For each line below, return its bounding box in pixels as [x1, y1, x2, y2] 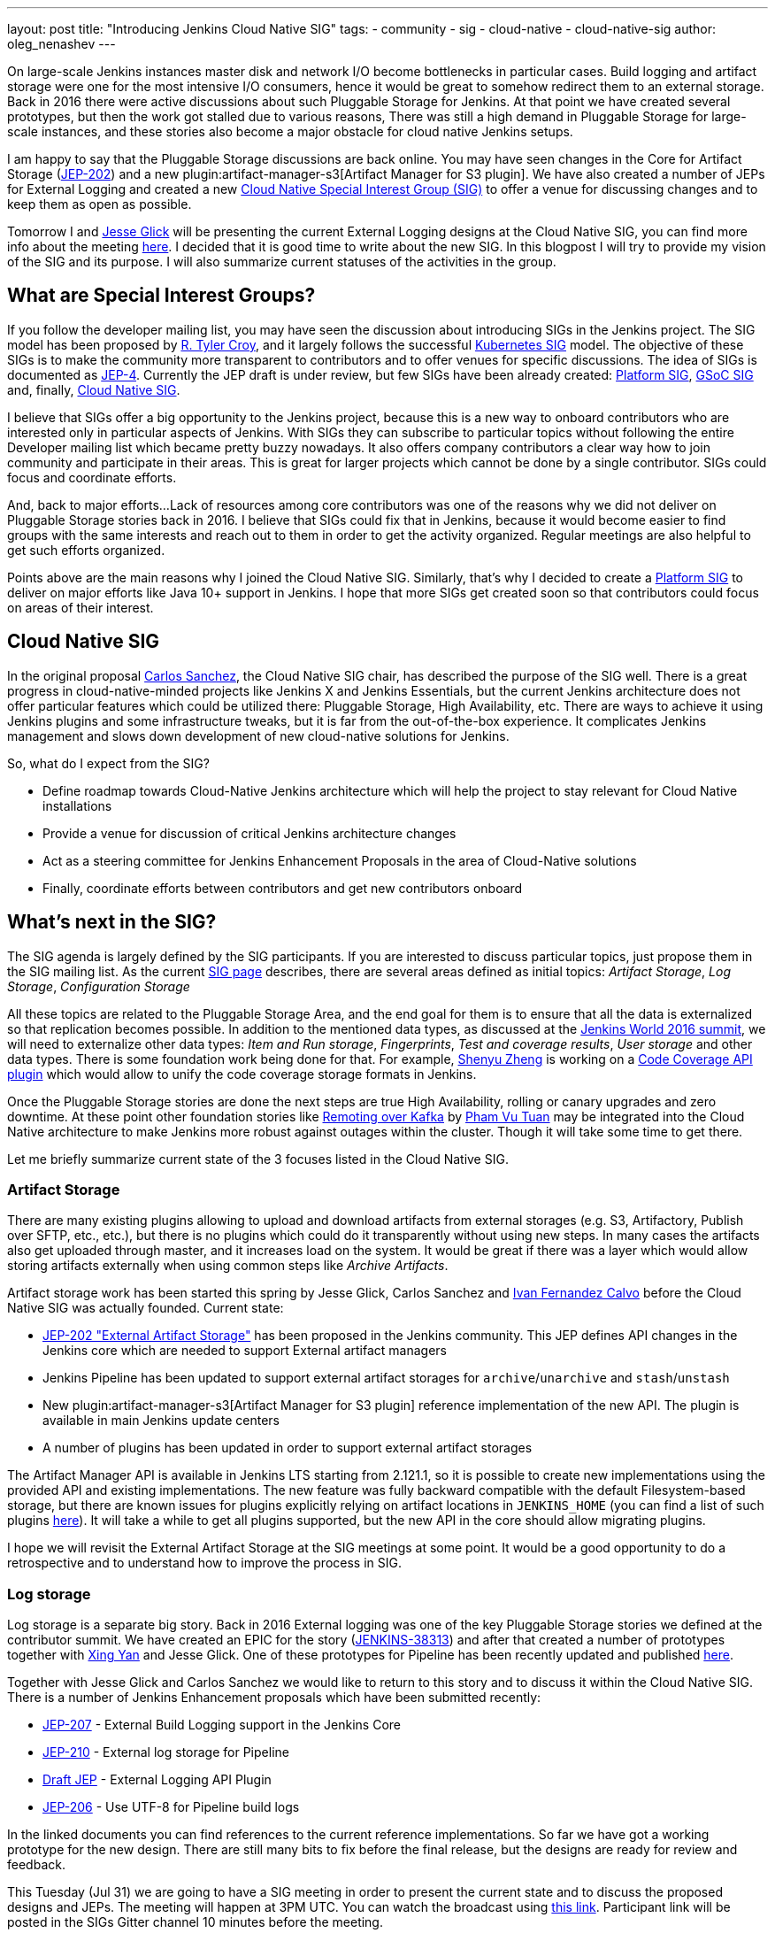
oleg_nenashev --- [7, 36, 116, 51]
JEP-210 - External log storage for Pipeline [42, 1744, 289, 1760]
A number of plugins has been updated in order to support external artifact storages [42, 1440, 533, 1456]
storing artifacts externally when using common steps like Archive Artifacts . [7, 1258, 449, 1274]
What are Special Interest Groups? [7, 284, 316, 307]
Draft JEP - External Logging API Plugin [42, 1772, 272, 1788]
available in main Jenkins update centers [42, 1413, 280, 1429]
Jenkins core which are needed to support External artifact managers [42, 1343, 448, 1359]
